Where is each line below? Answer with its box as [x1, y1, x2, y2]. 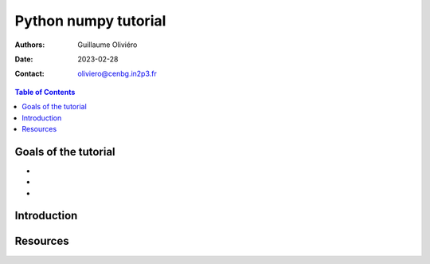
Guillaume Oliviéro [77, 40, 138, 49]
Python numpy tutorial [14, 12, 166, 30]
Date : [14, 54, 33, 64]
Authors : [14, 40, 45, 49]
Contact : [14, 69, 45, 79]
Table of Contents [14, 87, 76, 97]
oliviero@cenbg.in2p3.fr [77, 69, 157, 79]
